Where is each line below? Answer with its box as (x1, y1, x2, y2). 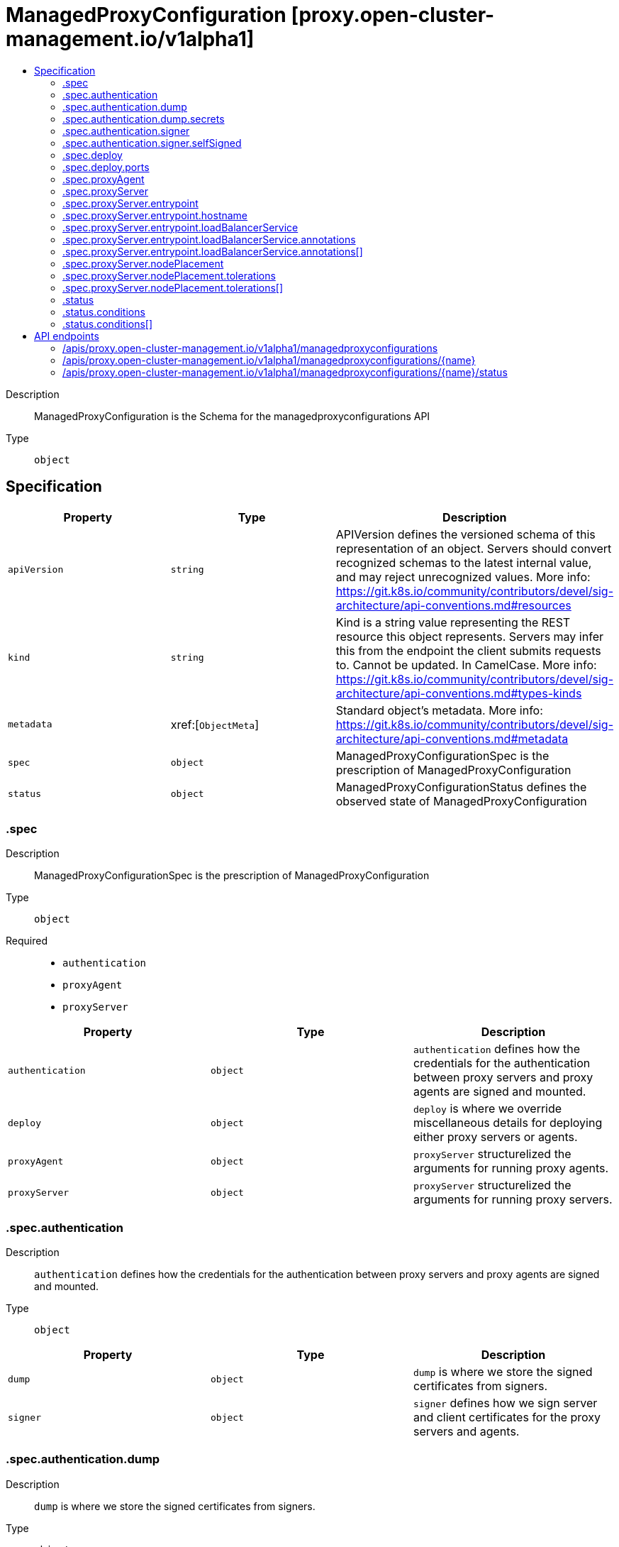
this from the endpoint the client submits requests (335, 643, 601, 658)
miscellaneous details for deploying (413, 1116, 603, 1130)
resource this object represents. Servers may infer (335, 629, 603, 644)
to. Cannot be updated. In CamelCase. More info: (335, 657, 597, 672)
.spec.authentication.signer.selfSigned (62, 136, 242, 149)
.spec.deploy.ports (62, 160, 150, 173)
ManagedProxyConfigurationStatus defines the (335, 779, 587, 794)
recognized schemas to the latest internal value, (335, 555, 592, 570)
